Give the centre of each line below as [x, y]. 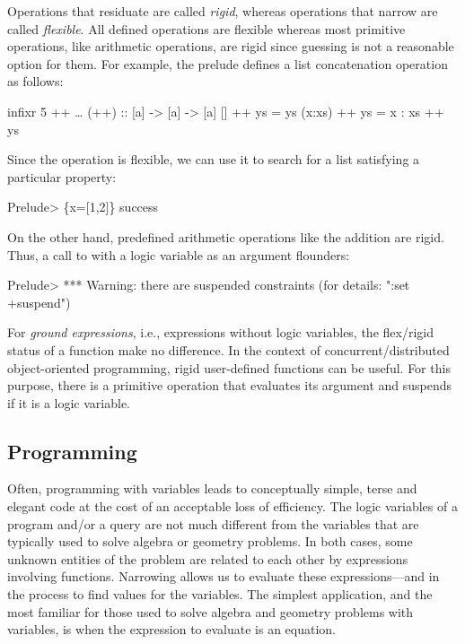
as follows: [35, 81]
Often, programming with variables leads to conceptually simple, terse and [212, 488]
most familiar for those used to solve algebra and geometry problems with [211, 611]
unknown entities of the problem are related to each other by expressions [208, 558]
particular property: [62, 176]
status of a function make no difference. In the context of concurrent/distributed [228, 349]
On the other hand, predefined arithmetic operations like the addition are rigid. [226, 236]
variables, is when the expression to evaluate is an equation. [172, 629]
